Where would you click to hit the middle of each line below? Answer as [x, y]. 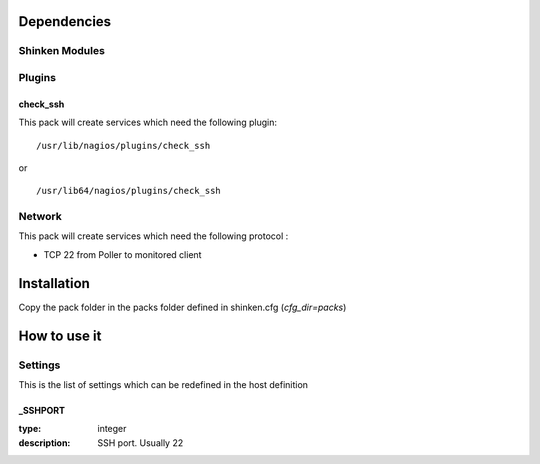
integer [112, 429]
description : [44, 442]
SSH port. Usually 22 [140, 442]
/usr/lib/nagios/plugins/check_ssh [123, 145]
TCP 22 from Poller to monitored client [122, 254]
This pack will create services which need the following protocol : [153, 236]
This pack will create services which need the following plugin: [147, 122]
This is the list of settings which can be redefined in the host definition [163, 384]
